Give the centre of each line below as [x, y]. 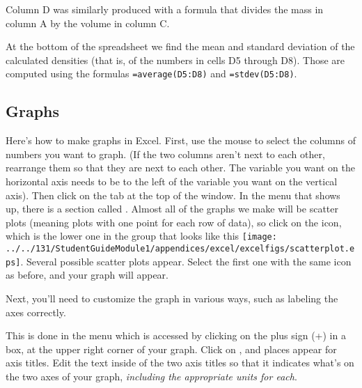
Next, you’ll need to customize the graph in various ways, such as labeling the [172, 298]
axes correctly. [36, 312]
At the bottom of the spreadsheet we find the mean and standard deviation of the [180, 46]
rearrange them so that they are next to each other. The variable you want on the [180, 168]
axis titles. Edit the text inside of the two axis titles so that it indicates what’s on [180, 363]
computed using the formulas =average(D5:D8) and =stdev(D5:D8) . [151, 73]
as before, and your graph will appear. [87, 275]
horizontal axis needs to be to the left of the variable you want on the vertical [172, 181]
